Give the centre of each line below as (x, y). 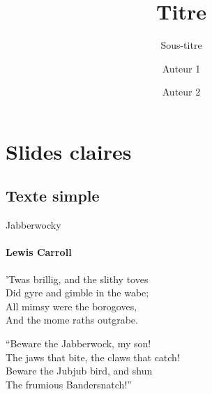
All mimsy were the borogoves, (71, 306)
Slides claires (69, 151)
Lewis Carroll (39, 252)
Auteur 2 (181, 92)
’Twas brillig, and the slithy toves (77, 279)
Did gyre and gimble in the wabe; (77, 293)
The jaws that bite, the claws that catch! (93, 357)
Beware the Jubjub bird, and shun (79, 371)
